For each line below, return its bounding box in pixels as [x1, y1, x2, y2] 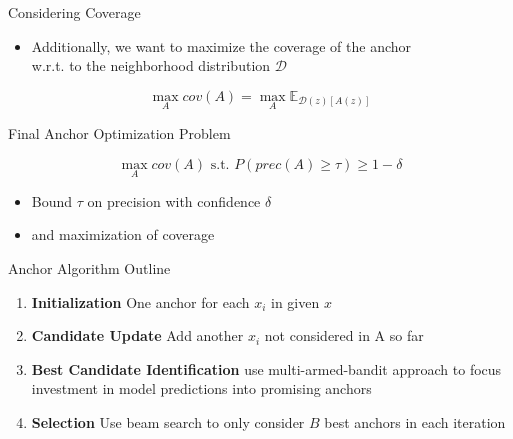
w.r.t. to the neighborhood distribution [31, 55, 271, 76]
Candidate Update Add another [31, 325, 244, 346]
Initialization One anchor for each [31, 291, 250, 312]
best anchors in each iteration [324, 411, 506, 432]
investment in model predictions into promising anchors [31, 378, 372, 399]
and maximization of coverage [31, 224, 215, 245]
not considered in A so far [264, 325, 424, 346]
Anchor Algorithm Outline [8, 258, 171, 278]
